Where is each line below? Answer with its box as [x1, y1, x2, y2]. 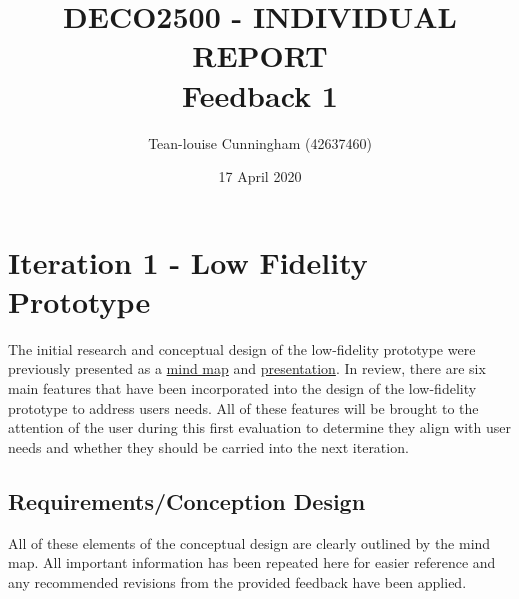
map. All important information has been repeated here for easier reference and [8, 552, 496, 573]
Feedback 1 [182, 74, 338, 115]
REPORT [192, 35, 328, 76]
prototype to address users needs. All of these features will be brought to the [8, 397, 479, 418]
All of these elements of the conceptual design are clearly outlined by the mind [8, 532, 491, 553]
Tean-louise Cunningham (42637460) [148, 132, 372, 153]
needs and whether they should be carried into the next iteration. [8, 436, 409, 457]
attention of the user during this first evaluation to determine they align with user [8, 417, 511, 438]
